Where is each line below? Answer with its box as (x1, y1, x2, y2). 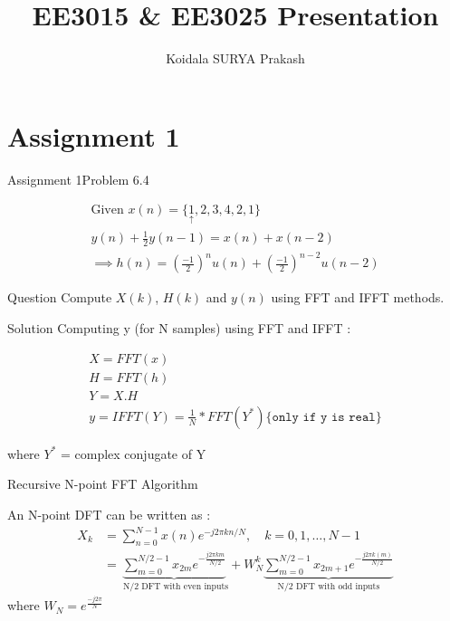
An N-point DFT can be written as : (7, 504, 211, 523)
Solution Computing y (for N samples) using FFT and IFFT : (7, 319, 351, 337)
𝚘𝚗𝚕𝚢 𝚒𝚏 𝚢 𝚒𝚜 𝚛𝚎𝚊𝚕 (272, 410, 376, 424)
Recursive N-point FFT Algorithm (7, 474, 198, 493)
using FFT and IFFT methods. (271, 288, 445, 307)
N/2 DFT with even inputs (122, 582, 229, 592)
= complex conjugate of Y (60, 444, 206, 463)
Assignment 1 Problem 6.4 (7, 169, 149, 188)
